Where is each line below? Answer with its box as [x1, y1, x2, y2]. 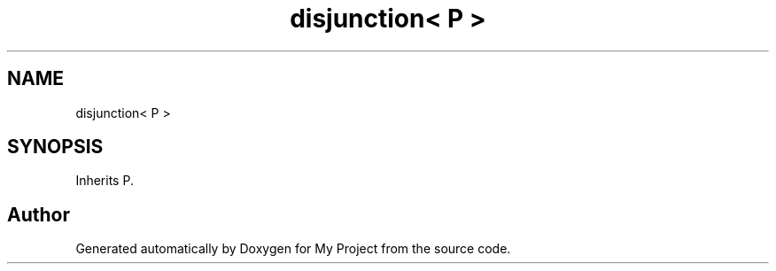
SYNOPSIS [7, 135, 104, 159]
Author [7, 203, 70, 226]
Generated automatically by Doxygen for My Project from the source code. [75, 241, 511, 257]
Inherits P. [75, 173, 134, 189]
